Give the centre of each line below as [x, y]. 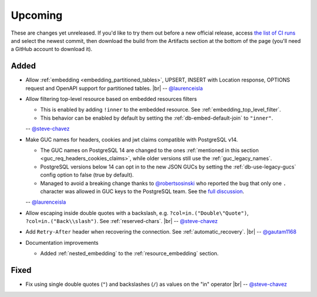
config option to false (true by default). [87, 175]
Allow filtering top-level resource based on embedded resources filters [111, 99]
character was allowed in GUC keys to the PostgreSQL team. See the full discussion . [142, 191]
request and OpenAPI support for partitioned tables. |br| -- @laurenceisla [114, 88]
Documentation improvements [62, 242]
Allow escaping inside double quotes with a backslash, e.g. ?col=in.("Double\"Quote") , [137, 213]
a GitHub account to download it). [52, 49]
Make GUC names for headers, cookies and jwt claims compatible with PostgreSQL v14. [132, 139]
